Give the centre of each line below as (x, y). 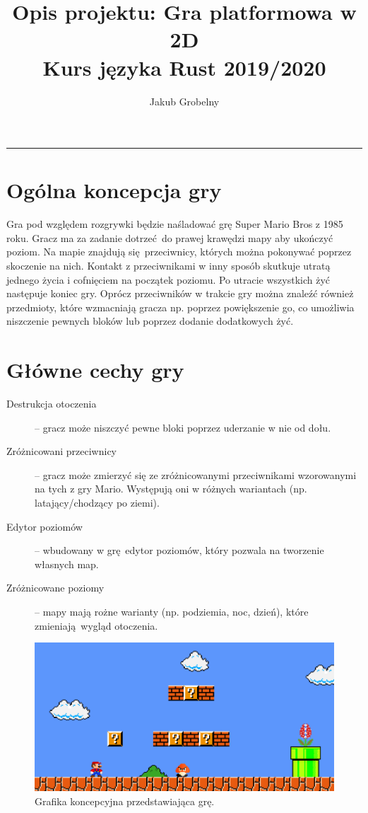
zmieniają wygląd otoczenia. (96, 625)
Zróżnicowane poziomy (55, 588)
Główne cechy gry (95, 370)
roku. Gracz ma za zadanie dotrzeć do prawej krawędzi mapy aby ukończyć (170, 237)
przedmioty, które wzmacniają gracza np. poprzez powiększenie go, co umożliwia (180, 307)
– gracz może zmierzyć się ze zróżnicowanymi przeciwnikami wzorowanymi (196, 474)
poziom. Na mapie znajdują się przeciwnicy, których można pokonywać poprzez (179, 252)
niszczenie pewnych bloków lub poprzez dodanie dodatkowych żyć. (150, 321)
